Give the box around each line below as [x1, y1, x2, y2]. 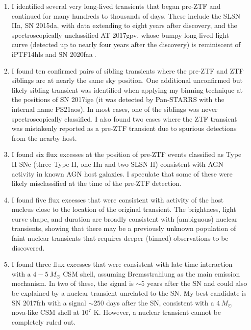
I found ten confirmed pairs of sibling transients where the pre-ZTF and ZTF [11, 65, 244, 76]
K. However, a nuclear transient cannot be [93, 307, 221, 317]
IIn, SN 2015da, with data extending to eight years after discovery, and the [11, 20, 237, 30]
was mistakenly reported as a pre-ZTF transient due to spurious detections [11, 123, 237, 133]
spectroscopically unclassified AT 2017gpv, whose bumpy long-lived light [11, 29, 229, 40]
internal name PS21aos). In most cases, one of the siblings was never [11, 103, 218, 114]
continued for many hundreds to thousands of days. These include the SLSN [11, 10, 241, 21]
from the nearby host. [11, 132, 77, 143]
